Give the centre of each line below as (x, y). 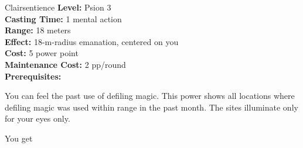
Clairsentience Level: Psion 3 (58, 7)
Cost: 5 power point (42, 53)
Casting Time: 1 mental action (63, 18)
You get (19, 138)
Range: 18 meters (38, 30)
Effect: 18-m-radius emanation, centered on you (92, 41)
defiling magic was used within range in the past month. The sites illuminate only (151, 107)
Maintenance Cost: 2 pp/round (65, 64)
